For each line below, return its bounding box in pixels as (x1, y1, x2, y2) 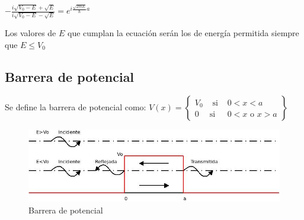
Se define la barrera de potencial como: (5, 101, 146, 113)
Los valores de (5, 27, 56, 39)
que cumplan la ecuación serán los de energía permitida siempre (67, 27, 299, 39)
